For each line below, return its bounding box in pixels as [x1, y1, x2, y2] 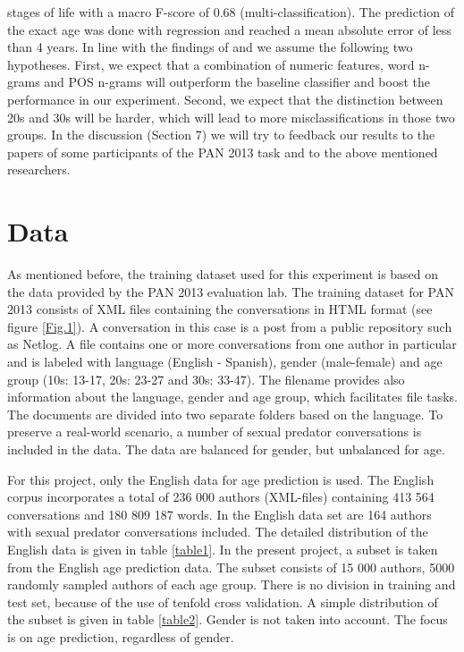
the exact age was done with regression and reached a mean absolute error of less [7, 20, 451, 38]
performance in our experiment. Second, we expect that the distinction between [7, 89, 443, 108]
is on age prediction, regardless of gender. [7, 627, 234, 646]
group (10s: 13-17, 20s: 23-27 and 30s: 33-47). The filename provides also [7, 369, 405, 388]
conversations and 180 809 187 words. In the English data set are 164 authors [7, 504, 432, 523]
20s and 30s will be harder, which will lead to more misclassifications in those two [7, 107, 455, 126]
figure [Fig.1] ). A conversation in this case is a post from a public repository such [7, 317, 452, 335]
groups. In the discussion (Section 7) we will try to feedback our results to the [7, 125, 435, 144]
